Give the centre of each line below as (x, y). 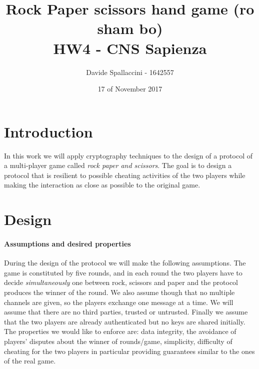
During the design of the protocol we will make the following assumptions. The (125, 263)
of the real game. (30, 361)
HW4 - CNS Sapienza (130, 48)
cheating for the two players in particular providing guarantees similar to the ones (129, 351)
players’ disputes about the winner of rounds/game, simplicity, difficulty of (118, 341)
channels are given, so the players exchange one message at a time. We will (119, 302)
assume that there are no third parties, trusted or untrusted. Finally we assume (126, 312)
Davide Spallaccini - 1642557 (130, 72)
